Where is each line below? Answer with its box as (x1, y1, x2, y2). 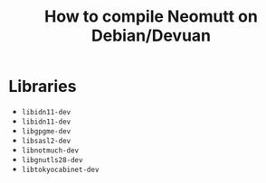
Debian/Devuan (90, 25, 212, 46)
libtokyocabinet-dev (21, 165, 100, 174)
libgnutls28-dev (21, 155, 83, 164)
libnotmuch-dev (21, 146, 80, 155)
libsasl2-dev (21, 136, 71, 145)
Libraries (8, 77, 77, 96)
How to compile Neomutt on (43, 6, 259, 27)
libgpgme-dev (21, 126, 71, 136)
